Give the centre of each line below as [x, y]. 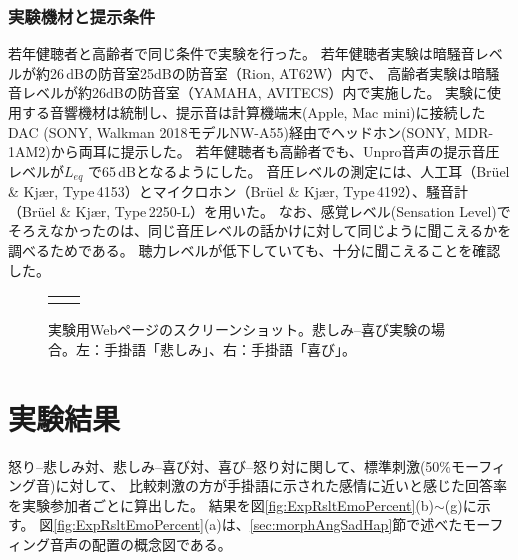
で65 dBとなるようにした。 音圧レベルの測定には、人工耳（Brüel [298, 170]
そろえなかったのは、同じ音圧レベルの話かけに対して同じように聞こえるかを [260, 230]
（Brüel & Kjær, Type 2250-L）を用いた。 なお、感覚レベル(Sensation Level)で [259, 210]
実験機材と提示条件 [82, 15]
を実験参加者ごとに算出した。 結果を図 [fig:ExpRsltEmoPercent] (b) [221, 504]
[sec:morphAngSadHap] [321, 524]
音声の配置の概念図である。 [140, 543]
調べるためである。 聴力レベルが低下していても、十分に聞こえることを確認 [254, 250]
